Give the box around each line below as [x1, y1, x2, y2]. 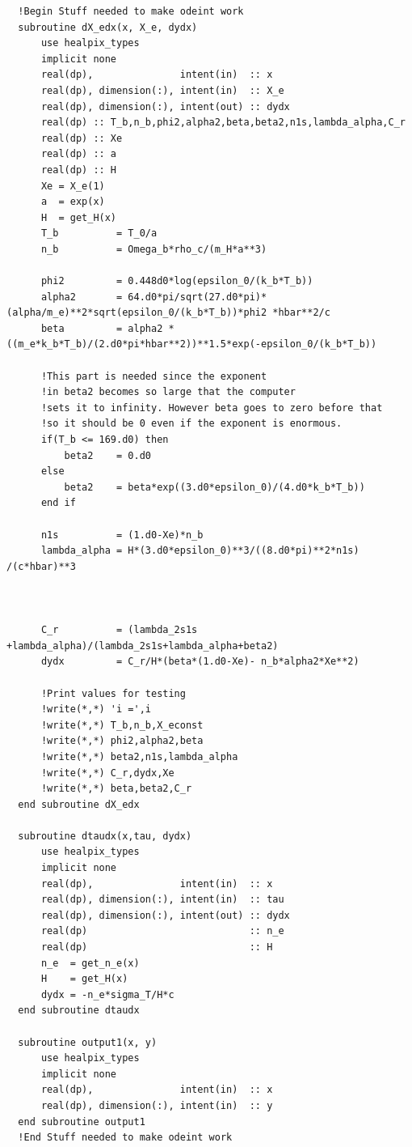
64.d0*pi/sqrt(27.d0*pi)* [128, 291, 267, 303]
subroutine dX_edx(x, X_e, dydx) [18, 21, 198, 33]
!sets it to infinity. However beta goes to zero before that [40, 401, 383, 414]
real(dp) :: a [40, 148, 117, 160]
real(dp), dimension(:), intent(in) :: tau [40, 894, 284, 906]
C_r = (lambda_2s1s [40, 624, 198, 636]
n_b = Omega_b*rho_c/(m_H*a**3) [40, 243, 267, 255]
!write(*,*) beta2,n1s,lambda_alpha [40, 750, 238, 763]
